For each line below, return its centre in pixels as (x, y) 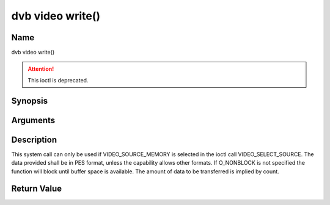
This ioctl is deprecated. (58, 80)
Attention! (41, 69)
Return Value (37, 189)
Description (34, 139)
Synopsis (30, 101)
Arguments (33, 120)
